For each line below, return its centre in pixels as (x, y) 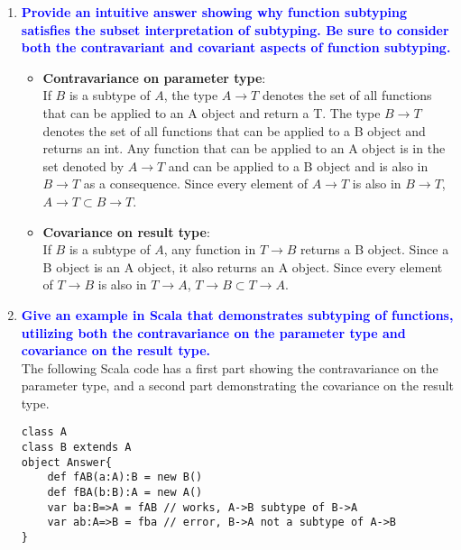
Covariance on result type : (126, 231)
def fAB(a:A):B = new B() (125, 477)
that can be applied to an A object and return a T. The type (212, 112)
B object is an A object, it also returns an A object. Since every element (243, 266)
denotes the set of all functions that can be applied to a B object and (234, 130)
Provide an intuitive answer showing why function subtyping (214, 12)
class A (44, 432)
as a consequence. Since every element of (196, 183)
